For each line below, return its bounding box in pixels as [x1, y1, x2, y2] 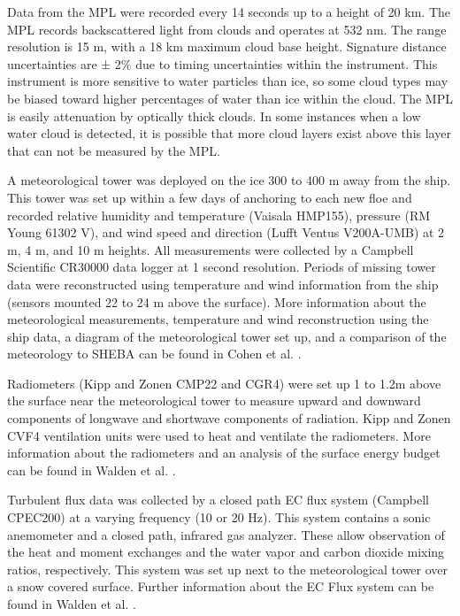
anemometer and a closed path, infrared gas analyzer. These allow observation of [7, 525, 445, 543]
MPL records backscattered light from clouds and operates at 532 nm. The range [7, 19, 447, 38]
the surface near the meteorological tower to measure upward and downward [7, 391, 421, 410]
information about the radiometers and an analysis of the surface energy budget [7, 443, 441, 462]
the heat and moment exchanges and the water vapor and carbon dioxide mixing [7, 543, 445, 561]
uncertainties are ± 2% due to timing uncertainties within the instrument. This [7, 54, 438, 73]
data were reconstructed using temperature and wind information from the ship [7, 274, 439, 293]
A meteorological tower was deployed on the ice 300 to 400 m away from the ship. [7, 171, 451, 189]
